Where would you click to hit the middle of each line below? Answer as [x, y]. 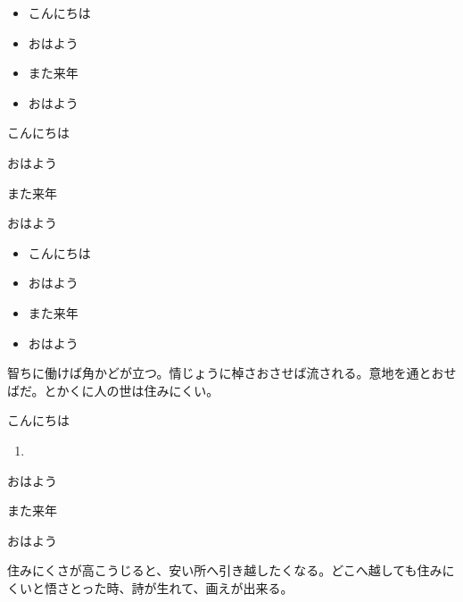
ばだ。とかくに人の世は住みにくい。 [113, 390]
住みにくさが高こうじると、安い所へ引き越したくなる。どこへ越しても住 [219, 570]
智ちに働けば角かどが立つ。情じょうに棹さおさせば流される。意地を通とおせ [232, 373]
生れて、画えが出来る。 [225, 587]
